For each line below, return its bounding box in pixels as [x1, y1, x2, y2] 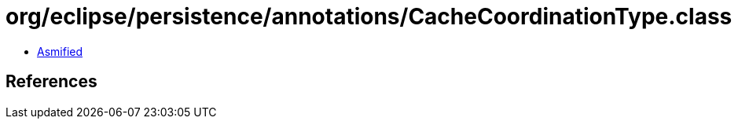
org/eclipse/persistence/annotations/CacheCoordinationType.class [6, 3, 732, 30]
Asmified [37, 44, 83, 58]
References [6, 72, 97, 92]
